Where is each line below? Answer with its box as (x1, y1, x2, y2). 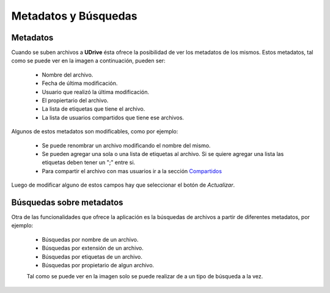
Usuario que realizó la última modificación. (42, 88, 150, 95)
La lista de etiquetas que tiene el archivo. (42, 105, 145, 113)
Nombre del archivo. (42, 71, 94, 78)
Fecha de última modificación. (42, 80, 118, 87)
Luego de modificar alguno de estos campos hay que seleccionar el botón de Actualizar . (11, 181, 235, 189)
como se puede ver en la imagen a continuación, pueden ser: (11, 57, 166, 64)
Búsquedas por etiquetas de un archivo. (42, 253, 143, 260)
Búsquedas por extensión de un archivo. (42, 245, 144, 252)
